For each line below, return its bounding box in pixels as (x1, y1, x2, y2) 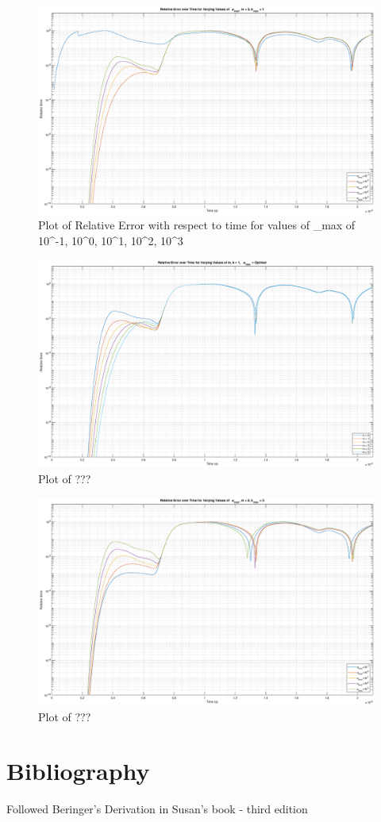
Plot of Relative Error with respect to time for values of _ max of (38, 217, 356, 233)
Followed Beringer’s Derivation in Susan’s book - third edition (6, 801, 308, 817)
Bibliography (6, 755, 150, 787)
